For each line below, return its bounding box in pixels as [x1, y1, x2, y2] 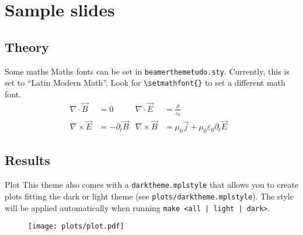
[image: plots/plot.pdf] [28, 222, 124, 231]
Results [5, 151, 50, 169]
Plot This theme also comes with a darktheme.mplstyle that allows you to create [5, 178, 299, 191]
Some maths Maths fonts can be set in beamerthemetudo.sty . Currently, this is [5, 65, 290, 77]
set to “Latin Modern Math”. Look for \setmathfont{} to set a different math [5, 76, 285, 89]
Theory [5, 37, 50, 55]
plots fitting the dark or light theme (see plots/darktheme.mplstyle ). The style [5, 190, 294, 202]
